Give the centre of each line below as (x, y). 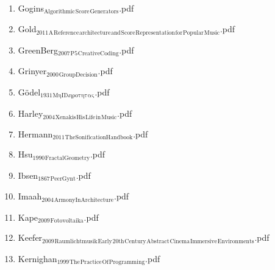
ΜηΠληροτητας (73, 96)
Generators (104, 12)
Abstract (158, 241)
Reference (66, 33)
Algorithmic (59, 12)
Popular (193, 33)
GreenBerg (38, 50)
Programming (127, 262)
